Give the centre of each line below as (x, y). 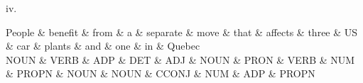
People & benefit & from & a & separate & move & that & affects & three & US (182, 32)
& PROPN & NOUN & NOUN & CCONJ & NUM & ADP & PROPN (161, 73)
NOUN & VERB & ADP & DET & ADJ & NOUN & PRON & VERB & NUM (180, 59)
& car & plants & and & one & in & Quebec (103, 46)
